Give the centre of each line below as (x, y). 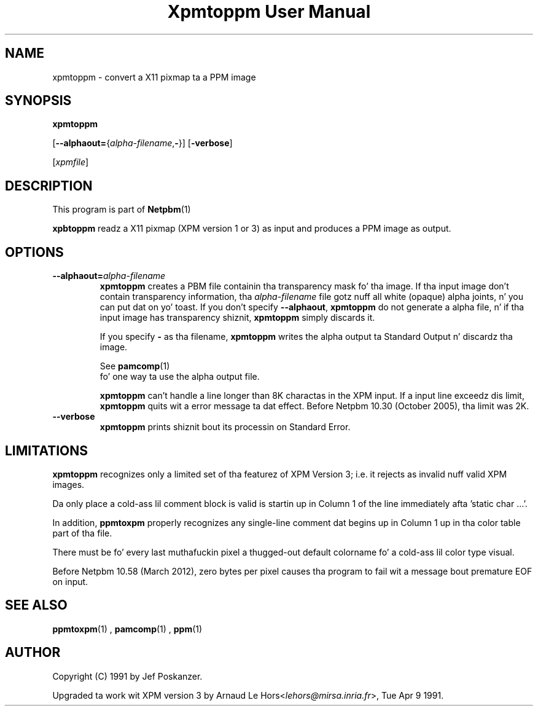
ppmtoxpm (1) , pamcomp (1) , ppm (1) (127, 629)
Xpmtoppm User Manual (269, 12)
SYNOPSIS (38, 101)
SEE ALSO (36, 605)
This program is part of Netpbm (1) (122, 210)
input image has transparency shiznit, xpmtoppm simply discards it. (237, 318)
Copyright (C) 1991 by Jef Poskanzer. (127, 676)
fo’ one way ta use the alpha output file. (180, 377)
